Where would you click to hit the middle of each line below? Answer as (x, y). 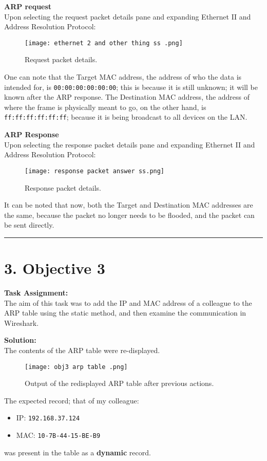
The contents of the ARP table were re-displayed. (82, 350)
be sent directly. (29, 225)
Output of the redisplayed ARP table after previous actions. (119, 383)
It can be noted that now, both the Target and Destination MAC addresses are (129, 205)
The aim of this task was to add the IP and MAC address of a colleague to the (128, 302)
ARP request (28, 6)
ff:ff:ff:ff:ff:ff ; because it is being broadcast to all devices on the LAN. (126, 117)
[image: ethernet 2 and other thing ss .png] (104, 43)
